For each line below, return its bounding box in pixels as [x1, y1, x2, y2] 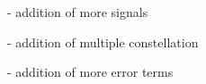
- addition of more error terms [7, 63, 174, 81]
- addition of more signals [7, 3, 148, 21]
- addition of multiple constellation [7, 32, 199, 51]
